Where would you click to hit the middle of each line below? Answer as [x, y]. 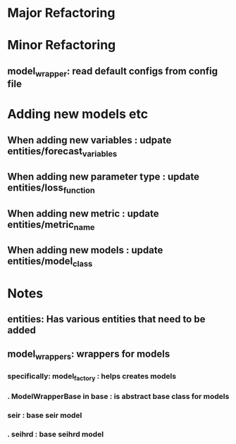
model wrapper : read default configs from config [113, 72]
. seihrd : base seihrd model [56, 434]
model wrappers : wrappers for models [89, 355]
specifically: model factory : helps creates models [92, 376]
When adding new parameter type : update [103, 177]
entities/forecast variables [62, 152]
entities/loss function [51, 189]
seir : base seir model [45, 415]
